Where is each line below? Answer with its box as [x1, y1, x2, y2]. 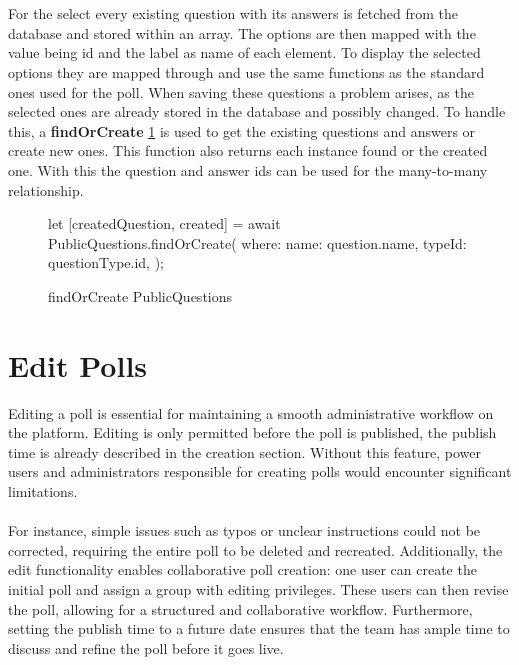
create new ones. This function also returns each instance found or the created [8, 140, 488, 161]
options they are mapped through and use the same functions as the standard [8, 61, 485, 82]
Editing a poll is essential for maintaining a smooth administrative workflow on [8, 402, 494, 423]
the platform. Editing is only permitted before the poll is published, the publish [8, 422, 497, 443]
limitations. [8, 481, 78, 501]
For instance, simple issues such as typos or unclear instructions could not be [8, 520, 481, 541]
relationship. [8, 179, 84, 200]
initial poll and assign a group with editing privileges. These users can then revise [8, 578, 509, 599]
